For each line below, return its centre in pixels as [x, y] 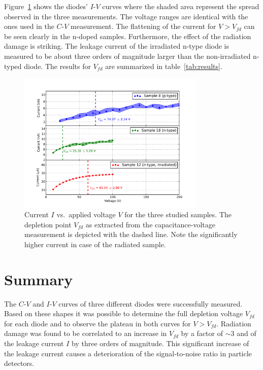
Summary [39, 279]
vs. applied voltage [86, 214]
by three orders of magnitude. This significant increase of [160, 343]
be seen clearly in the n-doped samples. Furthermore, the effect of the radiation [128, 36]
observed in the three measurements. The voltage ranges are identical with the [126, 16]
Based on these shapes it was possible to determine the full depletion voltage [124, 313]
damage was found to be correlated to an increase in [86, 333]
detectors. [19, 363]
